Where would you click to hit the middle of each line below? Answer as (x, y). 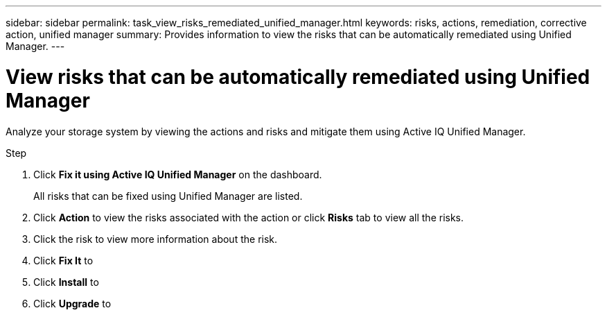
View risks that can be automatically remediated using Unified (298, 77)
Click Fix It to (63, 260)
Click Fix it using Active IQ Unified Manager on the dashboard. (178, 174)
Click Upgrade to (72, 303)
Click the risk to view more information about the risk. (156, 239)
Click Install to (66, 282)
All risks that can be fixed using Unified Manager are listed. (168, 196)
